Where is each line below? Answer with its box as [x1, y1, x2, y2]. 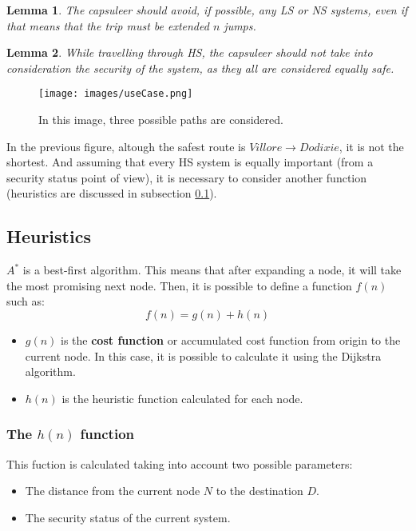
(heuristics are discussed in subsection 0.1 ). [6, 185, 217, 202]
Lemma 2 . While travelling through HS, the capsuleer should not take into [6, 44, 373, 61]
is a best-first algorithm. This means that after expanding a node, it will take [22, 262, 402, 278]
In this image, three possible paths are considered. [38, 111, 283, 128]
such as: [6, 293, 45, 309]
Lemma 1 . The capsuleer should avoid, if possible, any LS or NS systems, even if [6, 2, 408, 18]
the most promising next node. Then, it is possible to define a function [6, 277, 352, 293]
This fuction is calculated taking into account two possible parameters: [6, 455, 353, 472]
